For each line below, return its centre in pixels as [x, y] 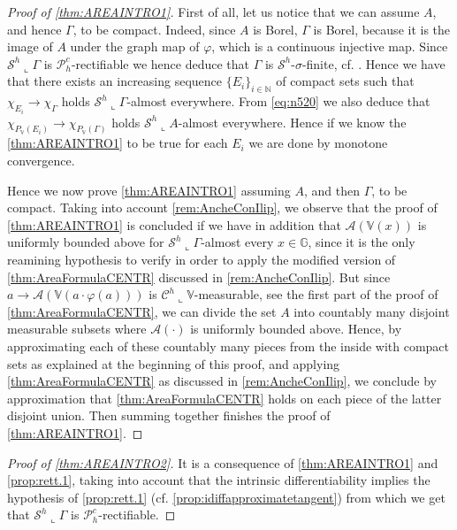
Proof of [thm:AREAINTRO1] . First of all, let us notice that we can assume [213, 12]
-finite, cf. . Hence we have [373, 63]
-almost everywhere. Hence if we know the [292, 122]
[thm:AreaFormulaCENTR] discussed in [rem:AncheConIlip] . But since [199, 277]
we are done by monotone [318, 143]
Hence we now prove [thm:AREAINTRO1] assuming [149, 190]
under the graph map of [135, 46]
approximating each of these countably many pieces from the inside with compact [228, 346]
